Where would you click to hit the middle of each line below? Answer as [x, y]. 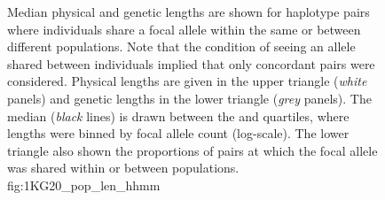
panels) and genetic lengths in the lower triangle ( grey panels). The [189, 98]
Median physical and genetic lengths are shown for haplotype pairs [189, 12]
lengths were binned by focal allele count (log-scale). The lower [178, 133]
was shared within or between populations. [123, 168]
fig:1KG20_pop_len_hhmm [84, 185]
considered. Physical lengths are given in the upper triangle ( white [187, 81]
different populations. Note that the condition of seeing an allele [181, 46]
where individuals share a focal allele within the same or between [184, 29]
